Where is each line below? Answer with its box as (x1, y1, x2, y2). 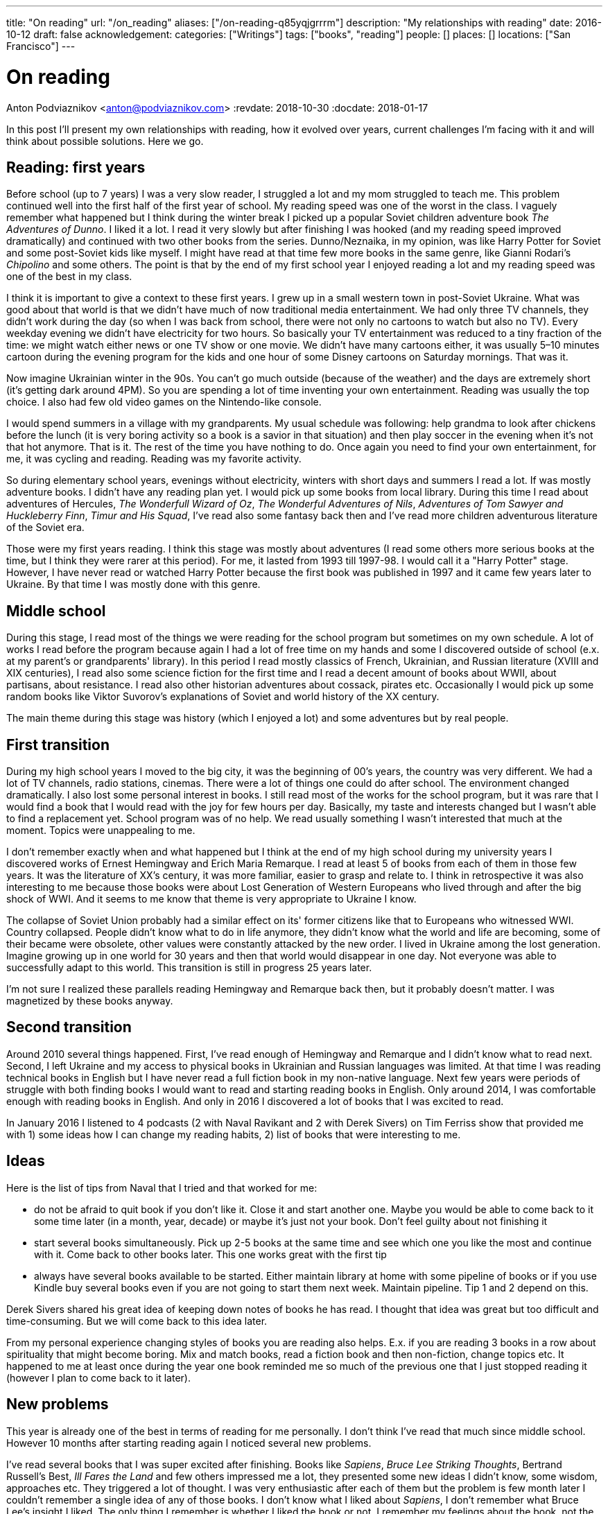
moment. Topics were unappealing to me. (6, 824, 196, 837)
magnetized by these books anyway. (6, 995, 173, 1007)
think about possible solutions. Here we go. (6, 134, 204, 147)
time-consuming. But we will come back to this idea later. (6, 1314, 268, 1327)
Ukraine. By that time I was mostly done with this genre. (6, 578, 261, 591)
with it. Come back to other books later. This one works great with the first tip (34, 1248, 387, 1260)
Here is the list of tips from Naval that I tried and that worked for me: (6, 1181, 318, 1194)
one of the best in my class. (6, 270, 132, 283)
